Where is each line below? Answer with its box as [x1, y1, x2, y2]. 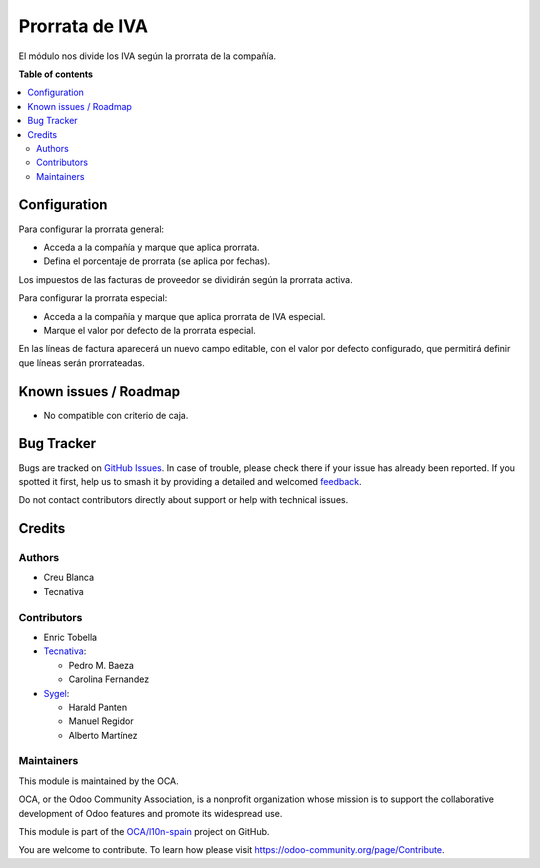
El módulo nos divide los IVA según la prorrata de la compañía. [18, 50, 277, 62]
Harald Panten [68, 701, 128, 713]
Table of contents [18, 68, 94, 80]
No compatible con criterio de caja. [43, 409, 189, 421]
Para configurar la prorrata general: [18, 223, 165, 235]
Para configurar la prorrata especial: [18, 292, 168, 304]
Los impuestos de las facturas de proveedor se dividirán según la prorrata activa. [18, 273, 354, 285]
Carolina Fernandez [68, 673, 150, 685]
